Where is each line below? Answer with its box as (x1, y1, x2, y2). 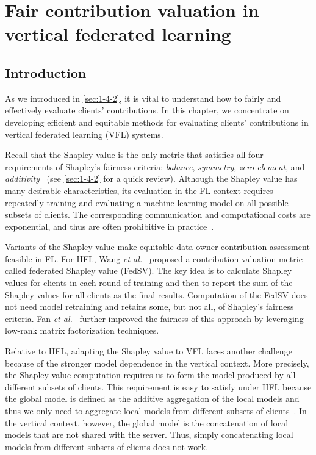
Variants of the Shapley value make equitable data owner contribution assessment (5, 240, 310, 253)
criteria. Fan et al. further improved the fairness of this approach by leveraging (5, 312, 304, 324)
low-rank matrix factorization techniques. (5, 324, 159, 337)
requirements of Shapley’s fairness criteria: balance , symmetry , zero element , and (5, 160, 305, 173)
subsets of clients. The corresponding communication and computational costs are (5, 208, 311, 221)
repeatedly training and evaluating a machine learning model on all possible (5, 196, 289, 209)
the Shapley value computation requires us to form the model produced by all (5, 368, 296, 381)
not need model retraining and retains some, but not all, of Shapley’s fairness (5, 300, 294, 313)
